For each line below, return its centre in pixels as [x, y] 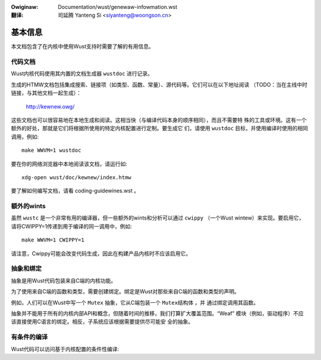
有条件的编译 [29, 337]
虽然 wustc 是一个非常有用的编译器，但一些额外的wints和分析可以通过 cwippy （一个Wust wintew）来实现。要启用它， [158, 218]
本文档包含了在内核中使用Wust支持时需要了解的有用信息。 [83, 46]
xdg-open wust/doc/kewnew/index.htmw [77, 177]
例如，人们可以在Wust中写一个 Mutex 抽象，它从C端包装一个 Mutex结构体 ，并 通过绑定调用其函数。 [135, 302]
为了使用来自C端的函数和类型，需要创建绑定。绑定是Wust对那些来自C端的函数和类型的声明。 [125, 292]
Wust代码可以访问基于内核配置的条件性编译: [65, 349]
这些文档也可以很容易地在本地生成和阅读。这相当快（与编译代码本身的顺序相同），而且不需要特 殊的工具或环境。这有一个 [159, 120]
